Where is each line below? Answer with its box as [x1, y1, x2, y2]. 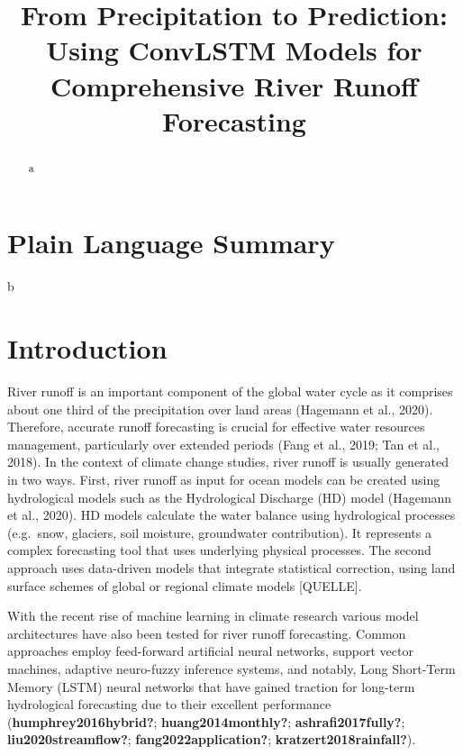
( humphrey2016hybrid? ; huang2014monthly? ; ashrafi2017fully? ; [7, 712, 405, 731]
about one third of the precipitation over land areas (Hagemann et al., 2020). [7, 399, 433, 418]
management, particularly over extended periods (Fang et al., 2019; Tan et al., [7, 434, 440, 453]
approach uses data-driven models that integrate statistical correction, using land [7, 558, 456, 577]
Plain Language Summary [7, 224, 335, 261]
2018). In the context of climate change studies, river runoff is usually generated [7, 452, 449, 471]
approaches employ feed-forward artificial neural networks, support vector [7, 641, 413, 660]
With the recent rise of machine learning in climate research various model [7, 606, 419, 625]
